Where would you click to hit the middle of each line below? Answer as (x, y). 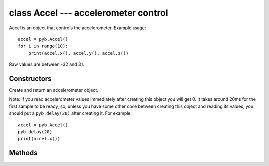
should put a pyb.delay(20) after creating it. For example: (70, 113)
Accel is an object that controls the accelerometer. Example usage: (78, 28)
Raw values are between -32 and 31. (47, 64)
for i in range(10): (43, 46)
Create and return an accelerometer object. (54, 90)
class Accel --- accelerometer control (89, 13)
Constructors (30, 78)
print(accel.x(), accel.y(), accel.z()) (78, 53)
